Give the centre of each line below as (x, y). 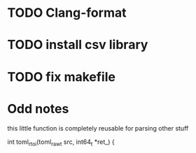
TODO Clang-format (67, 13)
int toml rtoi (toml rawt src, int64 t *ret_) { (61, 143)
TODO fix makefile (61, 76)
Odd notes (38, 109)
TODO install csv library (78, 45)
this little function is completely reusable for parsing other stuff (98, 128)
